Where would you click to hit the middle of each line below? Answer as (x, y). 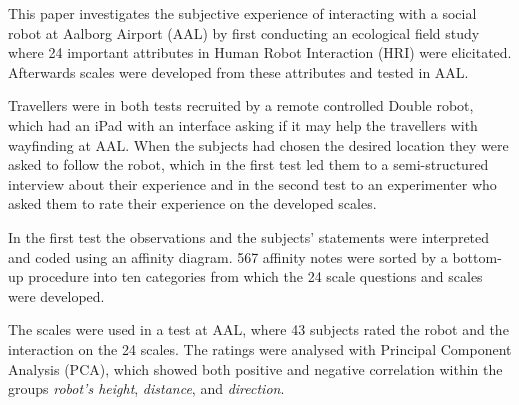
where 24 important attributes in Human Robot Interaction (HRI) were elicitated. (260, 52)
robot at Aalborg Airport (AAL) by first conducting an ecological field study (244, 32)
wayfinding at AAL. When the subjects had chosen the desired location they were (258, 144)
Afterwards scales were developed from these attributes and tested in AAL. (238, 71)
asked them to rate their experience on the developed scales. (192, 203)
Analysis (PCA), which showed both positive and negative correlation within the (255, 368)
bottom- (477, 256)
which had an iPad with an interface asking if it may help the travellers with (243, 124)
